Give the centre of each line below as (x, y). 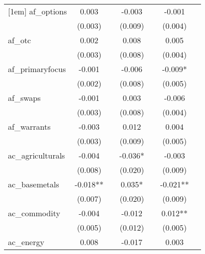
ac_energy (26, 242)
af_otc (20, 40)
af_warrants (29, 127)
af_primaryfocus (37, 69)
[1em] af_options (38, 11)
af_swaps (24, 98)
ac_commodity (34, 213)
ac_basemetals (34, 184)
